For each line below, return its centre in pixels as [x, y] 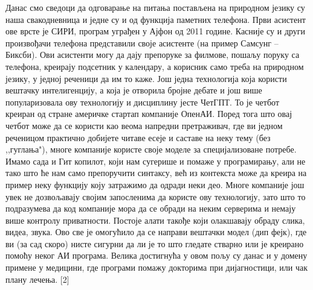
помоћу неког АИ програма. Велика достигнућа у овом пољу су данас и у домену [156, 255]
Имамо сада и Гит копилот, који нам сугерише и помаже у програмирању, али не [156, 161]
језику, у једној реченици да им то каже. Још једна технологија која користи [146, 78]
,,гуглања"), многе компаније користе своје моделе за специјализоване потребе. [151, 149]
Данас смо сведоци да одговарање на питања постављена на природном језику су [155, 7]
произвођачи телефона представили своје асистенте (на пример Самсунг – [142, 43]
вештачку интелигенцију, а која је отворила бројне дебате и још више [134, 90]
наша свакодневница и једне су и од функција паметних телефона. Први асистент [156, 19]
